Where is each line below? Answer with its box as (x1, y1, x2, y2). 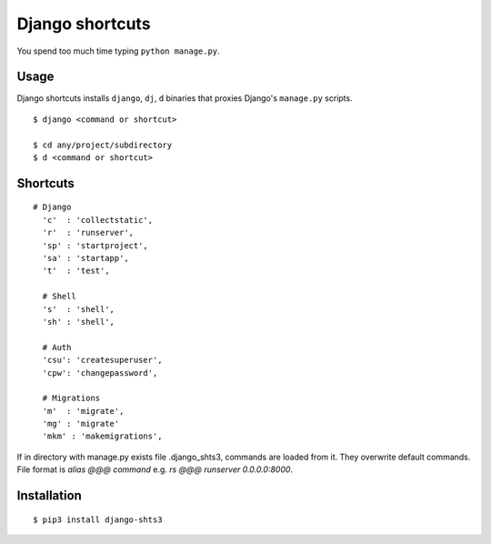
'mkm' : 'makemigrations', (42, 431, 163, 441)
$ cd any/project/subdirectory (33, 139, 173, 150)
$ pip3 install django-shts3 (33, 514, 163, 525)
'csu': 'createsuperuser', (42, 355, 163, 366)
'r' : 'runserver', (42, 227, 135, 238)
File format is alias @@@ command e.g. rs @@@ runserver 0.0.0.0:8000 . (16, 464, 294, 475)
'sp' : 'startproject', (42, 240, 149, 250)
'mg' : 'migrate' (42, 418, 120, 429)
